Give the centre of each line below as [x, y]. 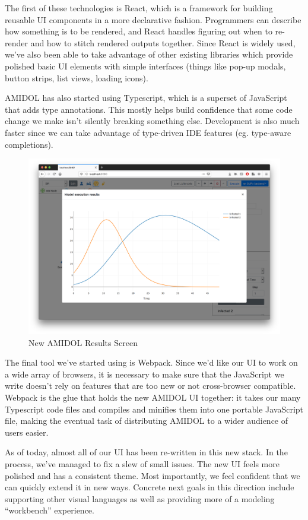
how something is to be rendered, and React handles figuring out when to [139, 31]
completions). [29, 144]
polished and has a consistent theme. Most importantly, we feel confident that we [153, 475]
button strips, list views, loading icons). [77, 77]
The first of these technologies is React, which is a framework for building [139, 8]
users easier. [27, 432]
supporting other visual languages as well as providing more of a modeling [140, 498]
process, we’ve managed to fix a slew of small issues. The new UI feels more [142, 463]
